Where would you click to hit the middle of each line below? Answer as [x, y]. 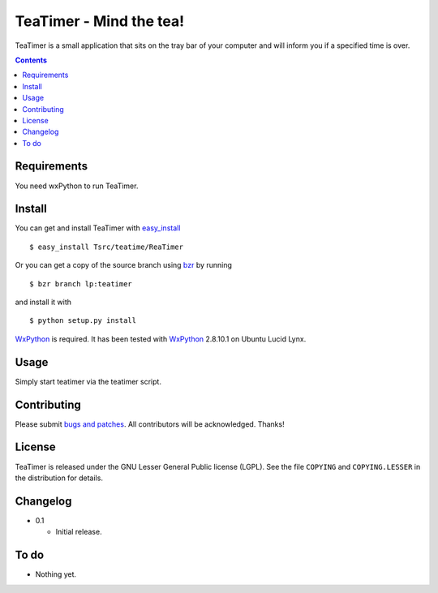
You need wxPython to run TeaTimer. [77, 186]
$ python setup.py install [83, 321]
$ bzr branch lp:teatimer [81, 284]
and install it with [43, 302]
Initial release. [79, 532]
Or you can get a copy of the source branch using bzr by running [124, 265]
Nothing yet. [56, 574]
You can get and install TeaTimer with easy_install [98, 228]
